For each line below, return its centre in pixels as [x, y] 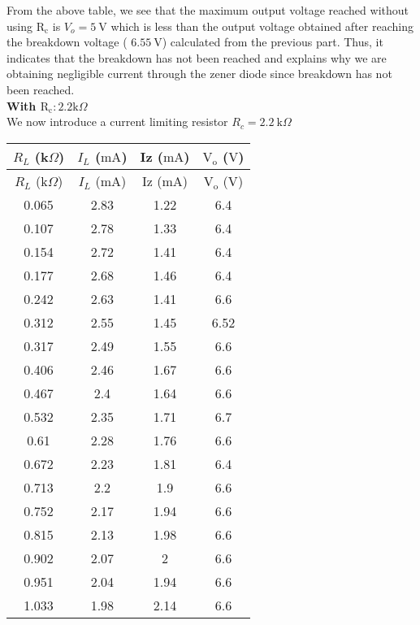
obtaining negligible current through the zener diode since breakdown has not [199, 74]
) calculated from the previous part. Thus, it [273, 42]
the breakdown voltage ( [67, 42]
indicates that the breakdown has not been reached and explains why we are [197, 57]
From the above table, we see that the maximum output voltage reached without [208, 10]
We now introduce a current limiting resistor [117, 122]
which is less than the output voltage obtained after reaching [262, 26]
